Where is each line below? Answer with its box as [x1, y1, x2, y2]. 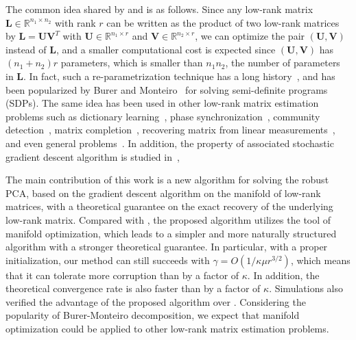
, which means [290, 252, 351, 267]
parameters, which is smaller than [60, 55, 203, 70]
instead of [5, 42, 47, 56]
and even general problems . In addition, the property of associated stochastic [5, 135, 334, 150]
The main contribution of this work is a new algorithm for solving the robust [5, 172, 329, 187]
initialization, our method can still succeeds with [5, 252, 210, 267]
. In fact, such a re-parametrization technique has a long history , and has [23, 68, 335, 83]
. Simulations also [269, 281, 344, 296]
